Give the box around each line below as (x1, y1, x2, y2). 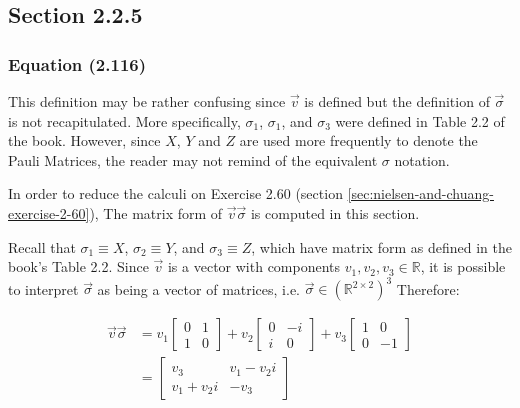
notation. (394, 149, 450, 170)
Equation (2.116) (8, 51, 147, 76)
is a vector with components (167, 256, 341, 277)
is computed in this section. (250, 202, 420, 223)
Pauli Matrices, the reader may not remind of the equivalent (8, 149, 378, 170)
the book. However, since (8, 130, 161, 151)
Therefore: (396, 278, 460, 299)
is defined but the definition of (304, 91, 490, 111)
